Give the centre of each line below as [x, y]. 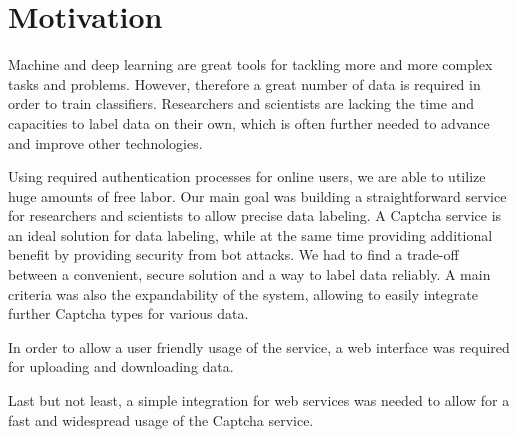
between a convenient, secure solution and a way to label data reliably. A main [249, 274]
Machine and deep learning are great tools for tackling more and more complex [250, 64]
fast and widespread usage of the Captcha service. [161, 419]
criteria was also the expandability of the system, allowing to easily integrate [243, 293]
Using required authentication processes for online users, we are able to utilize [247, 176]
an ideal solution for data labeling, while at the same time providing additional [250, 234]
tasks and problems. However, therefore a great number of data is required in [244, 83]
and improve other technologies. [105, 142]
